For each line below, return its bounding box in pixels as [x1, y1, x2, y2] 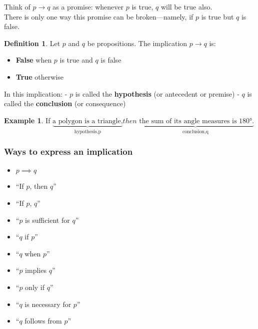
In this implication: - [4, 88, 67, 99]
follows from [24, 315, 62, 326]
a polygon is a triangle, [52, 117, 123, 125]
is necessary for [24, 298, 71, 309]
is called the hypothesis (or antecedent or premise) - [75, 88, 239, 99]
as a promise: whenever [52, 2, 124, 12]
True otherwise [15, 71, 63, 82]
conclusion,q [182, 129, 208, 134]
